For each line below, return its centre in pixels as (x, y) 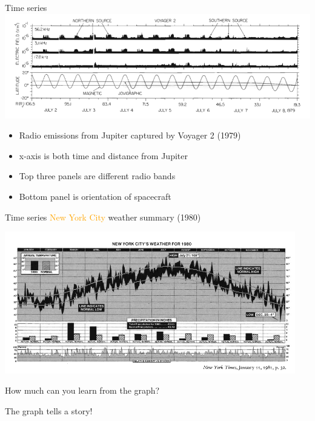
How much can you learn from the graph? (82, 390)
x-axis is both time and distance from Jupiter (103, 155)
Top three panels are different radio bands (97, 176)
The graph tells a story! (49, 411)
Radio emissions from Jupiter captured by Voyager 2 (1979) (130, 135)
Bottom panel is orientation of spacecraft (95, 196)
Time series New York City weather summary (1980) (103, 217)
